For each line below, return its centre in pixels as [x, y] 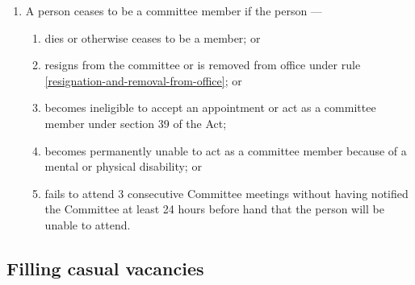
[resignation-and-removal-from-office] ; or [143, 80]
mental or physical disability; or [123, 166]
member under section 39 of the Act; [136, 123]
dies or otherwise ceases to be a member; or [153, 37]
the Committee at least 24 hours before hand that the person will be [214, 209]
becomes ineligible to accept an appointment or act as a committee [210, 107]
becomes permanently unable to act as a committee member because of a [226, 150]
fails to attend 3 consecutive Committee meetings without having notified [226, 193]
